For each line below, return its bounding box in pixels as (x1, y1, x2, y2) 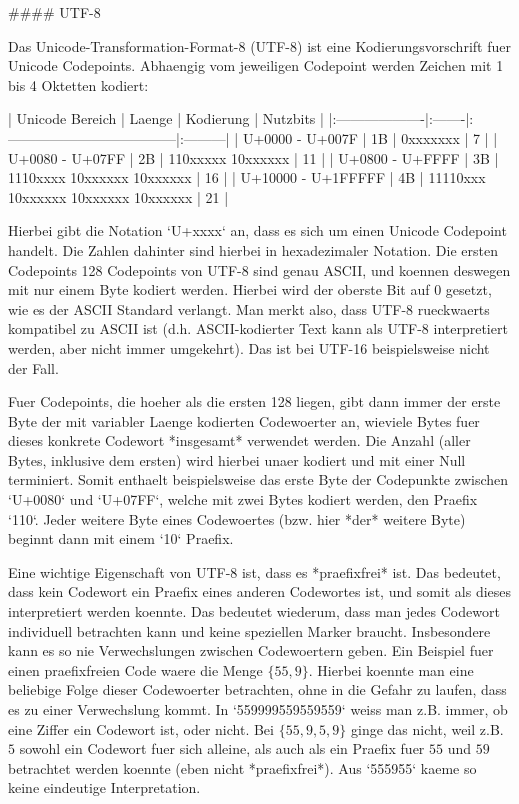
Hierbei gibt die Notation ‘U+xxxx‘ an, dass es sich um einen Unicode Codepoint (8, 220, 507, 241)
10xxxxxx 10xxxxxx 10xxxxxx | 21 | (8, 186, 229, 207)
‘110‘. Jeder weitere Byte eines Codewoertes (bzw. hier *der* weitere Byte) (8, 508, 466, 529)
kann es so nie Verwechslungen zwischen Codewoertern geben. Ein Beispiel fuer (8, 640, 494, 661)
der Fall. (8, 357, 59, 378)
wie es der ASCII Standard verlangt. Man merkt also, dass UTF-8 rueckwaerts (8, 298, 490, 319)
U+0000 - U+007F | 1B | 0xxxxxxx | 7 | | (242, 127, 498, 148)
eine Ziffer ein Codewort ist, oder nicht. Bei (8, 718, 274, 739)
